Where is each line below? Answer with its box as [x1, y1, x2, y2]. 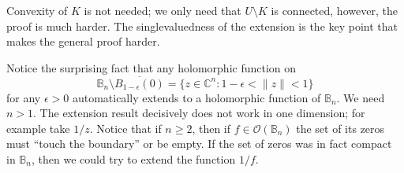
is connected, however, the [271, 2, 398, 18]
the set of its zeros [296, 120, 385, 136]
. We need [336, 89, 385, 105]
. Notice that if [89, 120, 162, 136]
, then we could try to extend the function [31, 150, 236, 167]
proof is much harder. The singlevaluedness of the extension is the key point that [6, 17, 398, 34]
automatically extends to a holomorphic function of [72, 89, 321, 105]
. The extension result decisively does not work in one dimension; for [33, 105, 365, 121]
